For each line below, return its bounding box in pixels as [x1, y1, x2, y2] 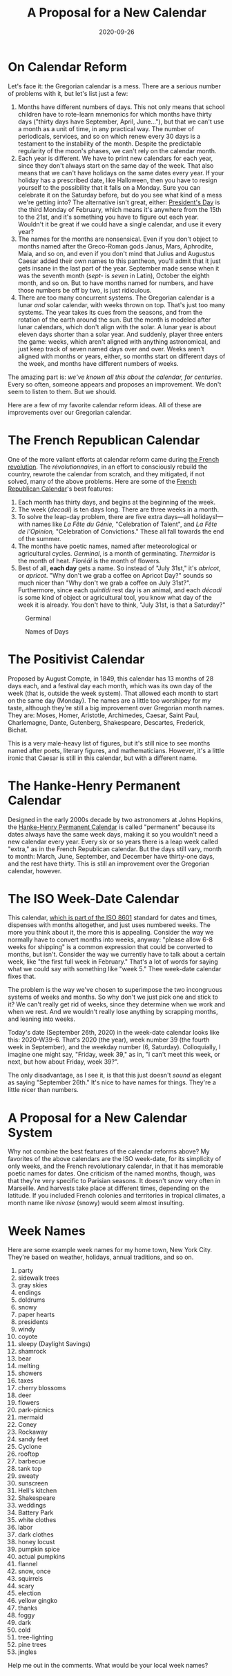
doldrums [17, 1296, 46, 1304]
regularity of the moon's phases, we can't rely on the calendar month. [17, 146, 217, 155]
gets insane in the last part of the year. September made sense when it [17, 264, 220, 272]
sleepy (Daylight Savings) [17, 1340, 91, 1348]
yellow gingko [17, 1597, 58, 1605]
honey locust [17, 1538, 55, 1546]
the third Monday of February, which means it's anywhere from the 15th [17, 205, 222, 213]
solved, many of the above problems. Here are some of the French [8, 477, 197, 485]
